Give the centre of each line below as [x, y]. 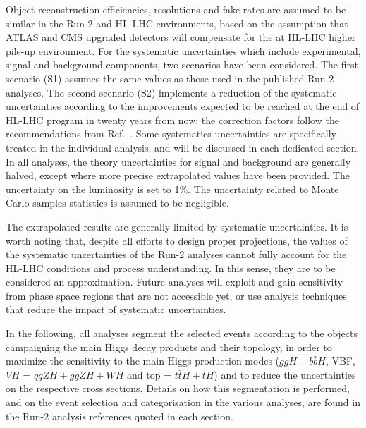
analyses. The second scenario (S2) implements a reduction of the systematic [171, 92]
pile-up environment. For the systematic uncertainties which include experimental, [183, 50]
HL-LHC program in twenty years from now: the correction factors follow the [172, 120]
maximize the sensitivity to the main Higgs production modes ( [143, 361]
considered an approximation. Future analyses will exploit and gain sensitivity [174, 282]
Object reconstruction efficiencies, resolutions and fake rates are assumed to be [176, 9]
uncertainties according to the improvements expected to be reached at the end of [183, 106]
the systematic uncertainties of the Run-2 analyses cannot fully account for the [176, 254]
